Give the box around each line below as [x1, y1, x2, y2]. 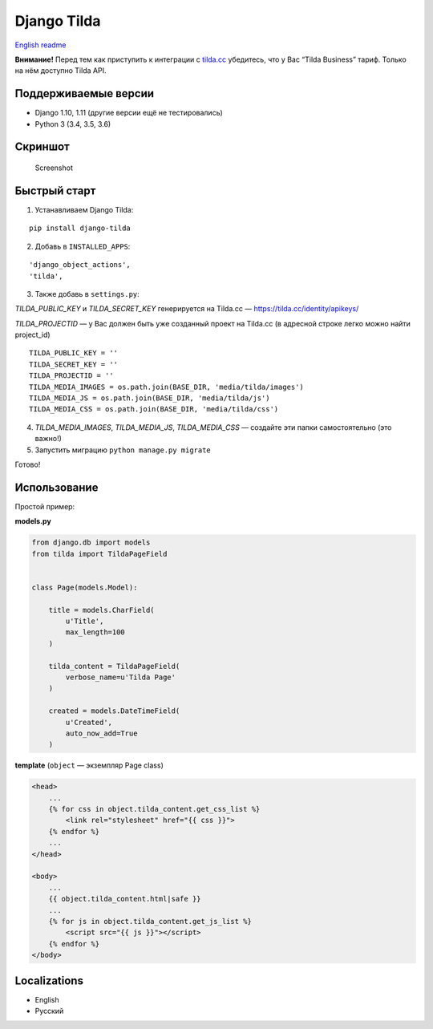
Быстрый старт [14, 184, 96, 197]
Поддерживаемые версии [14, 87, 155, 100]
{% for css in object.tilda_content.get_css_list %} [48, 804, 261, 814]
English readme [14, 40, 67, 50]
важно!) [34, 434, 62, 444]
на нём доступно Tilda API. [14, 66, 107, 75]
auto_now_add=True [65, 728, 138, 738]
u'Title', [65, 616, 104, 626]
